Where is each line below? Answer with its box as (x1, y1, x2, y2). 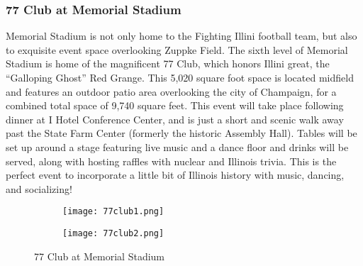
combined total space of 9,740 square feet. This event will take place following (6, 98, 344, 113)
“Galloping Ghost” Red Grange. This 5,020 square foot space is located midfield (6, 70, 354, 84)
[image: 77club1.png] (62, 206, 164, 217)
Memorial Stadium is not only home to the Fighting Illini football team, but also (6, 28, 357, 43)
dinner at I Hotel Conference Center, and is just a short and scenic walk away (6, 111, 344, 126)
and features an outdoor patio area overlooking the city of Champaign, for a (6, 84, 337, 99)
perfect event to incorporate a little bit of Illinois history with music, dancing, (6, 167, 345, 182)
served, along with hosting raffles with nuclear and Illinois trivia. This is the (6, 153, 337, 168)
